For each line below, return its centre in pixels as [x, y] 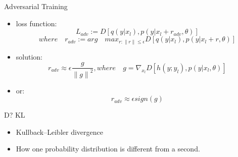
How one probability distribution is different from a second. [108, 149]
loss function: [36, 23]
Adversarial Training [36, 6]
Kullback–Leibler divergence [59, 132]
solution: [29, 56]
